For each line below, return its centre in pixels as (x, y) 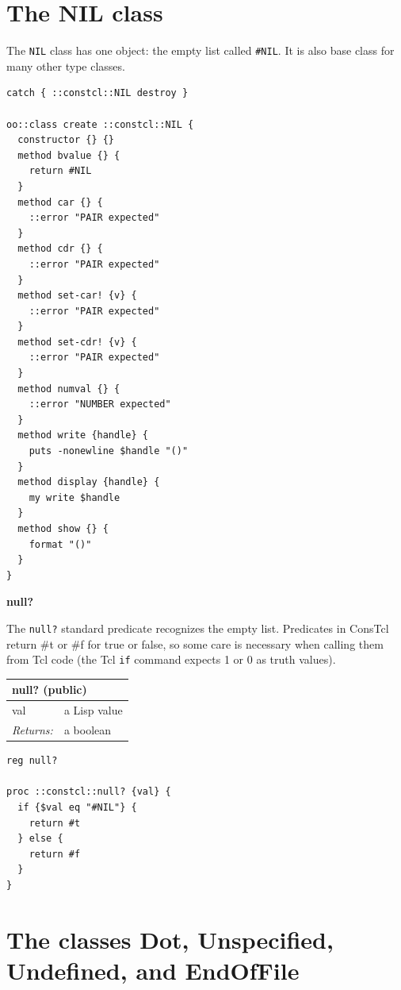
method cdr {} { (60, 249)
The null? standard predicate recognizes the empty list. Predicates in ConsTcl (198, 628)
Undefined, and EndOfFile (153, 970)
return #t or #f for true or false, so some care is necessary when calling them (195, 643)
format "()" (60, 544)
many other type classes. (66, 65)
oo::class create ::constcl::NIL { (100, 124)
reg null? (32, 761)
